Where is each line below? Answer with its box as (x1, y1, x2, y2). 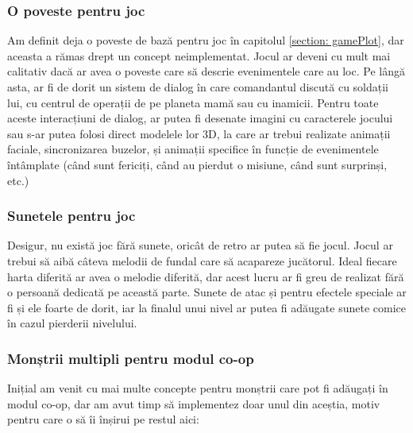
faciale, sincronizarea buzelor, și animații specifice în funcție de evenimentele (7, 141, 379, 157)
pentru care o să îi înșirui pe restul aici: (7, 411, 199, 427)
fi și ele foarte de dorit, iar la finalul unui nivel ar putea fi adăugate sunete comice (7, 299, 406, 315)
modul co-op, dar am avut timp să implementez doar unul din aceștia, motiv (7, 395, 380, 412)
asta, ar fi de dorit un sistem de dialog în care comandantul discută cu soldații (7, 79, 389, 95)
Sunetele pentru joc (7, 206, 136, 226)
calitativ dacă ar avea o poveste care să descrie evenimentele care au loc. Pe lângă (7, 63, 405, 79)
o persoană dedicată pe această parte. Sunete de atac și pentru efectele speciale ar (7, 284, 407, 300)
